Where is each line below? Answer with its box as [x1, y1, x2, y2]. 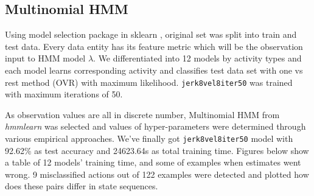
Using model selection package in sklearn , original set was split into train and [5, 28, 297, 41]
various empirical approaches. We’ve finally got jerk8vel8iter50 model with [5, 132, 293, 145]
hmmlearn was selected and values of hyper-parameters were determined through [5, 120, 306, 133]
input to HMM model [5, 52, 86, 65]
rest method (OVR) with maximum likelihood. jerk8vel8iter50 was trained [5, 75, 293, 88]
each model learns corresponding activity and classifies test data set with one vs [5, 63, 303, 76]
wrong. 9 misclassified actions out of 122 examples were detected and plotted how [5, 167, 309, 180]
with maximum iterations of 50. [5, 88, 123, 100]
